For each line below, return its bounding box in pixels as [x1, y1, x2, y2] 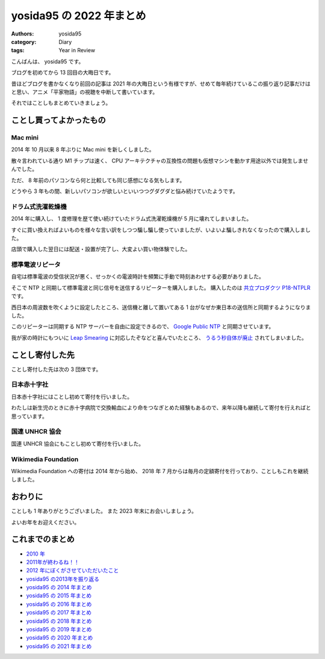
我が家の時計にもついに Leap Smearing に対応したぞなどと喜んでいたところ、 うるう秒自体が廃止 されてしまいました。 [11, 334, 307, 341]
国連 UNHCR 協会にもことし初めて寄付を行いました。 [11, 440, 144, 447]
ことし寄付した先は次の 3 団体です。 [11, 366, 102, 373]
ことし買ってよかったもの [11, 115, 106, 126]
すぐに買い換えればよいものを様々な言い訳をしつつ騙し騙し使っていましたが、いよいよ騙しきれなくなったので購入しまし [11, 226, 311, 233]
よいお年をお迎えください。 [11, 518, 80, 526]
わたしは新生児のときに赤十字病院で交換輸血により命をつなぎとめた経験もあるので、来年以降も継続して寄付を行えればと [11, 404, 311, 411]
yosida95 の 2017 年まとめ [26, 609, 91, 616]
